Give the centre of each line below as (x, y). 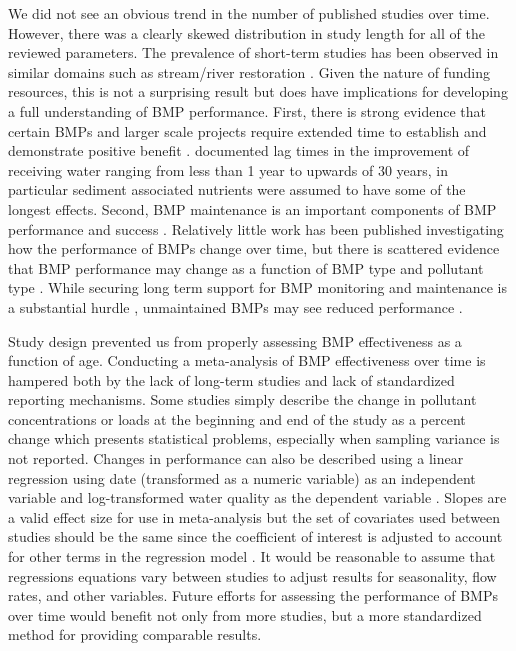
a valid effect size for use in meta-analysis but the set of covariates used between (254, 516)
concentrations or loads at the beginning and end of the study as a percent (237, 418)
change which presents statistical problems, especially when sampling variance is (254, 438)
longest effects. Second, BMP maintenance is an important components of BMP (252, 208)
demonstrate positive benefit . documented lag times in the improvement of (239, 150)
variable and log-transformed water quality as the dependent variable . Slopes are (257, 497)
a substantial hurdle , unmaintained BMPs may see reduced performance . (235, 306)
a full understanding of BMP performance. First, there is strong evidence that (247, 110)
